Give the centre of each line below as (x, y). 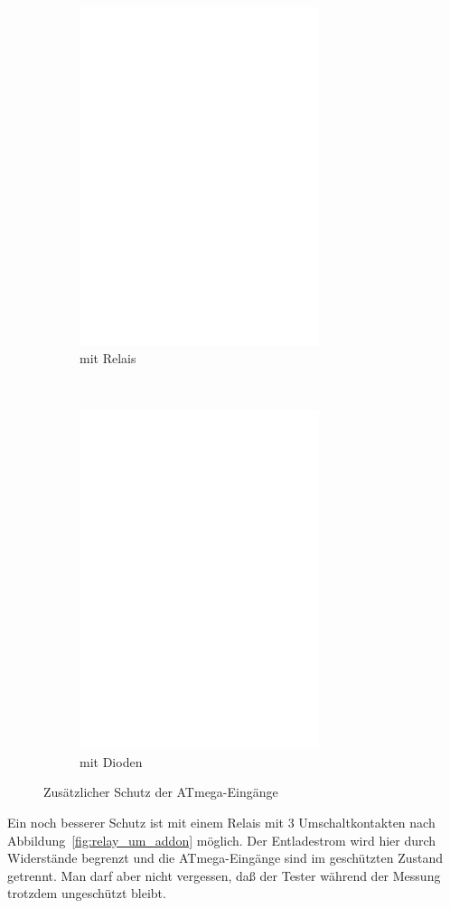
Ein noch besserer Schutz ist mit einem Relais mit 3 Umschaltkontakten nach (221, 822)
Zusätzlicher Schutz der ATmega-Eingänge (161, 792)
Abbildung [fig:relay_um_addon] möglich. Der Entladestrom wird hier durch (222, 840)
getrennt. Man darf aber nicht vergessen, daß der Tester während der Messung (224, 875)
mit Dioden (111, 761)
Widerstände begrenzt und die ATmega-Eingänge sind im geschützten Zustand (225, 858)
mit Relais (108, 358)
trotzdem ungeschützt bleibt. (87, 893)
